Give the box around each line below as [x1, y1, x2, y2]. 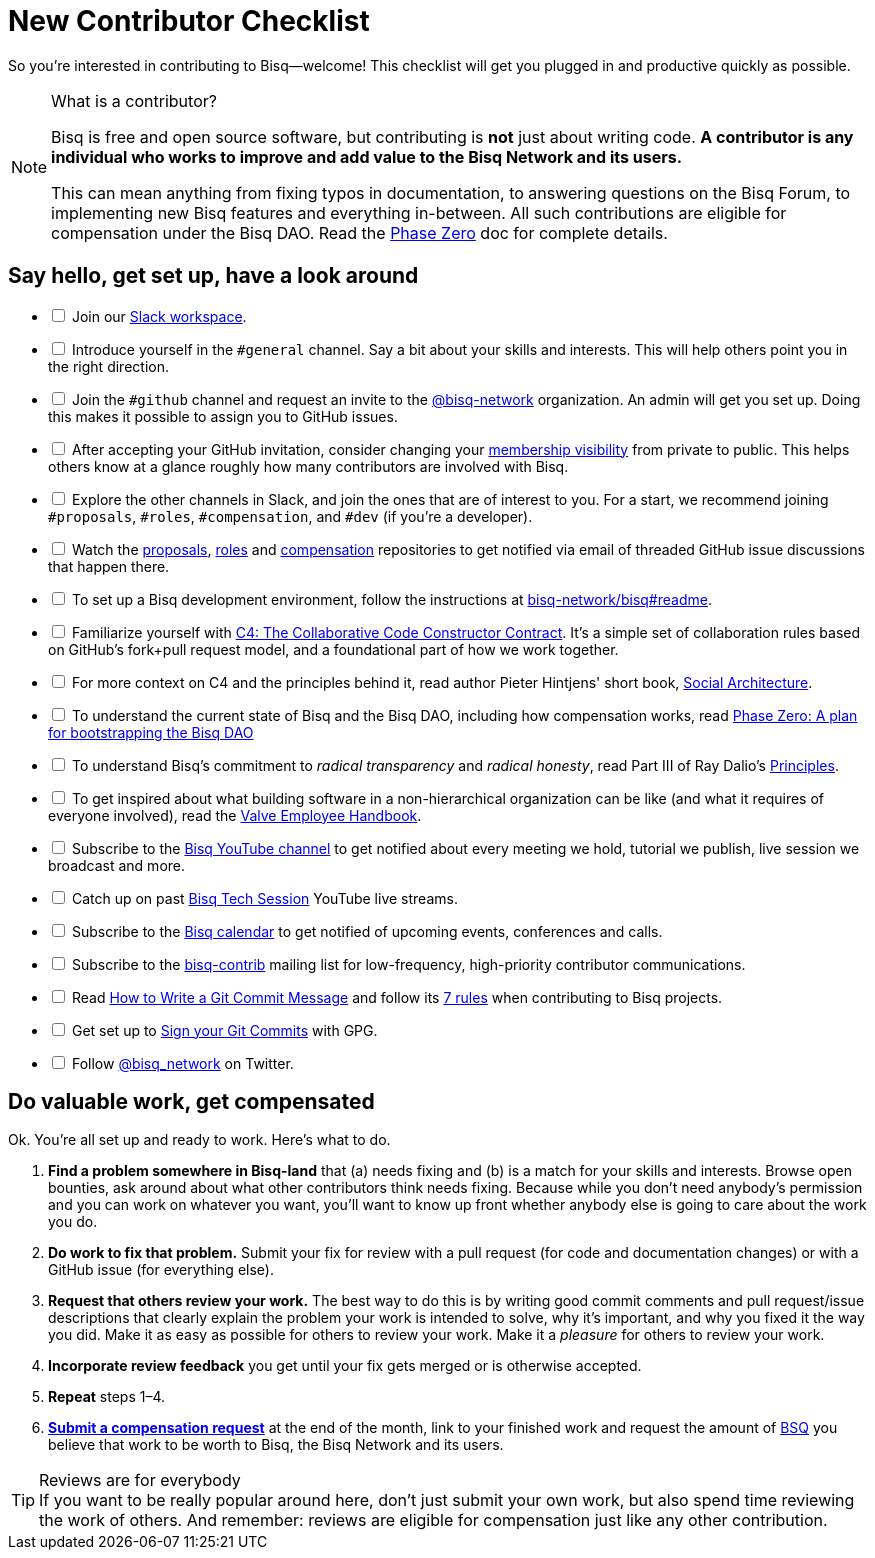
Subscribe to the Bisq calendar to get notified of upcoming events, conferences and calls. [71, 922, 663, 940]
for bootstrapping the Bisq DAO [48, 723, 254, 741]
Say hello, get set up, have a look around [8, 263, 419, 289]
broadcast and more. [48, 856, 186, 874]
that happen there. [48, 557, 170, 575]
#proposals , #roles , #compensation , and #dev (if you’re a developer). [48, 507, 533, 525]
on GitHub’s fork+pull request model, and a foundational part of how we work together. [48, 640, 619, 658]
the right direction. [48, 357, 169, 375]
